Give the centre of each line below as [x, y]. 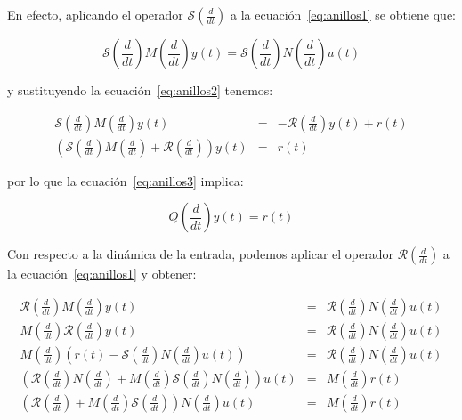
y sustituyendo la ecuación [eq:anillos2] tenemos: [140, 90]
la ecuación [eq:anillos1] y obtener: [102, 274]
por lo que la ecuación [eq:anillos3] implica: [126, 180]
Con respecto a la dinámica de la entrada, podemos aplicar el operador [200, 254]
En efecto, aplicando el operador [95, 14]
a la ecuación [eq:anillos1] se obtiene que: [343, 14]
